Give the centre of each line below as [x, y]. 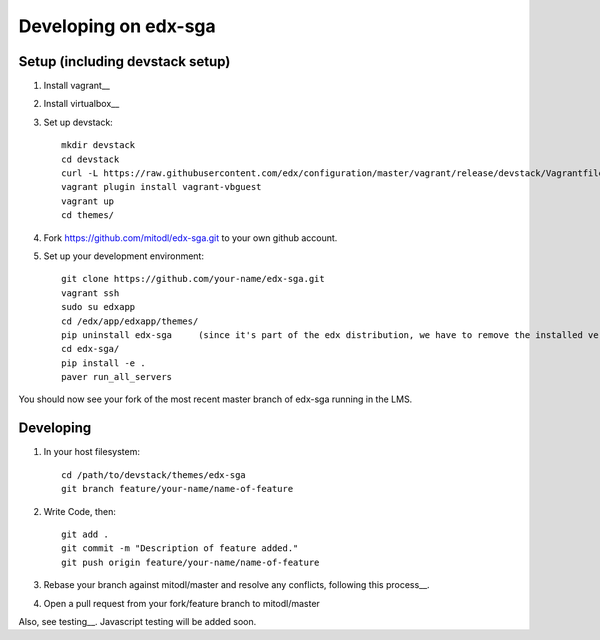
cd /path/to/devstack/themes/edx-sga [154, 474]
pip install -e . [103, 363]
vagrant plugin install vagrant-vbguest [161, 187]
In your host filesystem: [91, 452]
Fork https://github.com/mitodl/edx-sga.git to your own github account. [190, 237]
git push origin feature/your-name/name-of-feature [190, 562]
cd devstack [90, 159]
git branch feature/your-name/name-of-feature [177, 489]
